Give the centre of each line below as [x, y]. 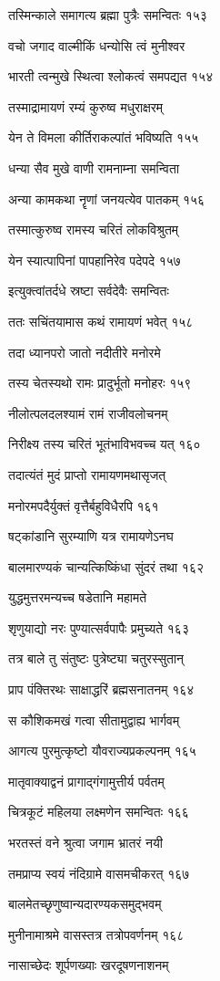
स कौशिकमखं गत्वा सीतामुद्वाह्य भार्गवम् [94, 720]
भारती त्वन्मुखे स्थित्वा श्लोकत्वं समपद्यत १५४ [111, 76]
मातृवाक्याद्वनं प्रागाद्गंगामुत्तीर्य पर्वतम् [86, 781]
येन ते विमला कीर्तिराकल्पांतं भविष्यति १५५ [104, 137]
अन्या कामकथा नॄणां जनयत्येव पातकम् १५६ [107, 198]
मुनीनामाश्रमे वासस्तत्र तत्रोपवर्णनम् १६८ [96, 934]
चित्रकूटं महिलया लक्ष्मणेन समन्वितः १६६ [99, 812]
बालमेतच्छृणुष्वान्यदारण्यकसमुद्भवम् [85, 904]
